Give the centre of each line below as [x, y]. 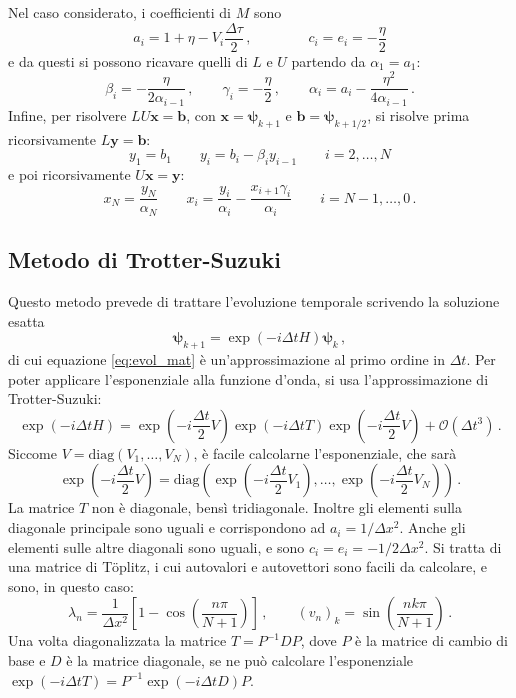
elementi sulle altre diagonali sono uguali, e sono [156, 546]
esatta [26, 320]
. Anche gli [432, 527]
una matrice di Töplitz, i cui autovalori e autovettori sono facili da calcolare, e [248, 566]
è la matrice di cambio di [431, 640]
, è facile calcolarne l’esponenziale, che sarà [325, 452]
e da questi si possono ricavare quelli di [128, 60]
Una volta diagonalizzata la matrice [117, 640]
